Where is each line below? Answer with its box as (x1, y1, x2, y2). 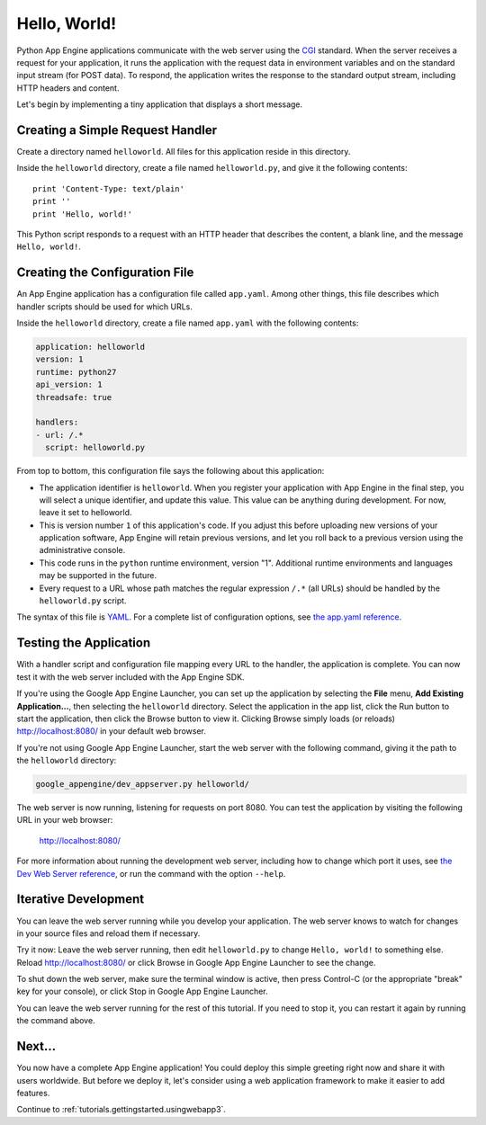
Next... (16, 1039, 57, 1054)
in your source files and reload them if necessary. (16, 927, 201, 939)
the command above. (16, 1015, 95, 1026)
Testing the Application (16, 635, 151, 651)
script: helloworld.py (45, 442, 146, 453)
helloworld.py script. (39, 595, 127, 606)
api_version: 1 (35, 379, 103, 390)
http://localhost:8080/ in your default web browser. (16, 726, 207, 737)
